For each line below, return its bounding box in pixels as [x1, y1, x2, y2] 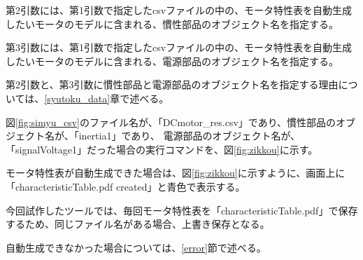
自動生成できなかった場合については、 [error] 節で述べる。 [6, 240, 266, 254]
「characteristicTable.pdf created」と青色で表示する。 [6, 179, 245, 193]
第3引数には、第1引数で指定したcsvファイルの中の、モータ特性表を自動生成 [6, 40, 353, 55]
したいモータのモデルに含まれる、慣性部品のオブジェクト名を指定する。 [6, 16, 339, 31]
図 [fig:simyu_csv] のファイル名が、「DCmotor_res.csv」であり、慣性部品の [6, 114, 336, 129]
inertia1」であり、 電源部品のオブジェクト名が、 [78, 128, 301, 143]
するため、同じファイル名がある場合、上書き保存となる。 [6, 217, 270, 231]
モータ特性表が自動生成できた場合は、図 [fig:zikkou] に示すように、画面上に [6, 165, 346, 180]
